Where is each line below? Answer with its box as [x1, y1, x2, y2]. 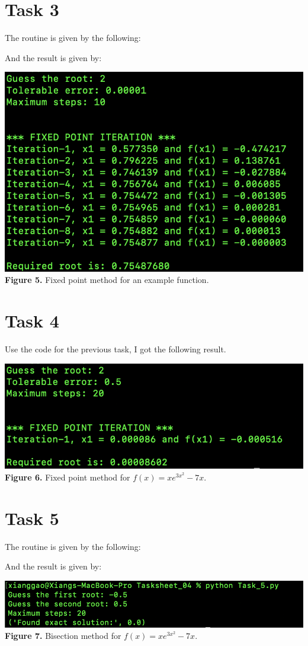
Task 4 [5, 308, 59, 333]
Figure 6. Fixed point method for [5, 471, 130, 483]
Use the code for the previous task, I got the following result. [5, 343, 226, 355]
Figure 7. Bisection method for [5, 629, 121, 642]
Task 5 [5, 505, 59, 530]
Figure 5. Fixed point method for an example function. [5, 273, 209, 286]
